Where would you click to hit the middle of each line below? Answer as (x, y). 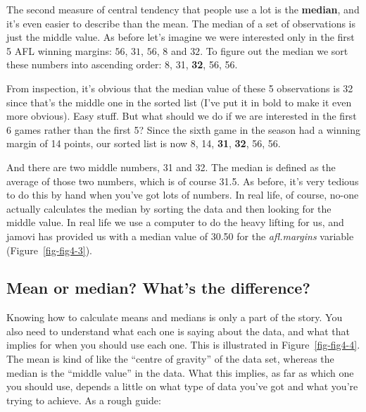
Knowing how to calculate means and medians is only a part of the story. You (175, 317)
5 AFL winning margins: (59, 50)
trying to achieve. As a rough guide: (84, 400)
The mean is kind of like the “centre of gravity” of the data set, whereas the (170, 359)
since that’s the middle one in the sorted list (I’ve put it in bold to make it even (179, 102)
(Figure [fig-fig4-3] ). (49, 250)
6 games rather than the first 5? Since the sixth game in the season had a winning (183, 129)
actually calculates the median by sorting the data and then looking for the (169, 208)
